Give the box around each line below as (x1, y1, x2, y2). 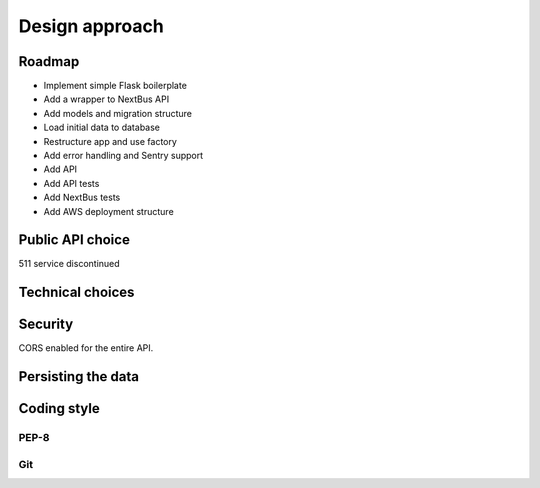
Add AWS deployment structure (43, 205, 174, 217)
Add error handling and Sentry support (43, 150, 204, 162)
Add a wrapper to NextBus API (43, 93, 170, 105)
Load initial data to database (43, 121, 160, 134)
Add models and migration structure (43, 107, 193, 119)
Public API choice (18, 231, 130, 249)
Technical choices (18, 284, 135, 301)
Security (18, 316, 74, 333)
